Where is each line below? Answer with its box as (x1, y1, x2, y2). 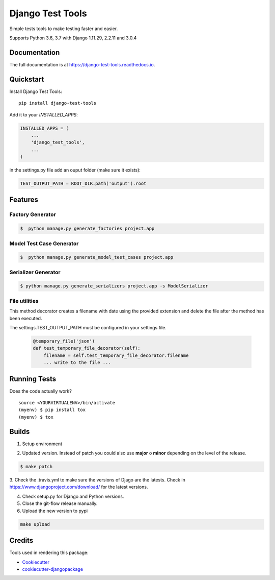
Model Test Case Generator (9, 240, 79, 247)
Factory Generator (9, 211, 56, 218)
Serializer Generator (9, 269, 61, 276)
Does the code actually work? (9, 388, 72, 394)
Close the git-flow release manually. (22, 500, 98, 506)
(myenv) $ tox (18, 414, 53, 420)
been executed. (9, 315, 42, 321)
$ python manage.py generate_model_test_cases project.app (20, 254, 174, 260)
